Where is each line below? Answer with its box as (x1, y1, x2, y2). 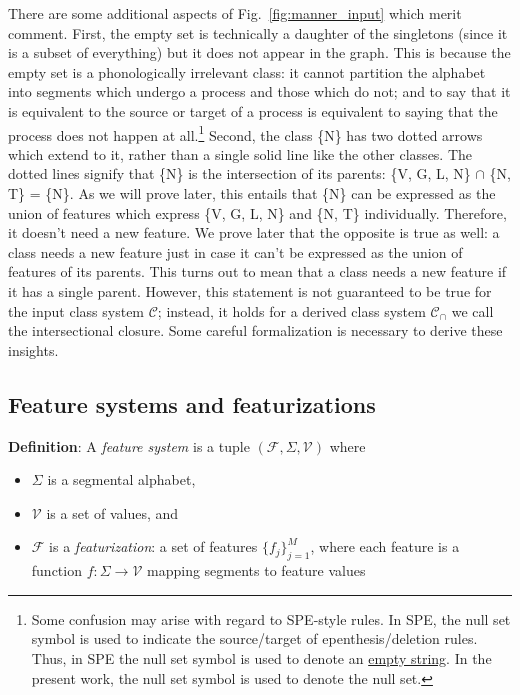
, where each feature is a (310, 536, 460, 557)
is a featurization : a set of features (49, 536, 258, 557)
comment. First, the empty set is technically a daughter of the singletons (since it (8, 22, 508, 43)
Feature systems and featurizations (8, 388, 376, 419)
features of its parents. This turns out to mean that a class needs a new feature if (8, 261, 507, 282)
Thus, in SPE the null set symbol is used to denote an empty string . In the (31, 647, 492, 668)
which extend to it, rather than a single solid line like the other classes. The (8, 143, 473, 164)
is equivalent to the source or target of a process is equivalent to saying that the (8, 100, 498, 121)
